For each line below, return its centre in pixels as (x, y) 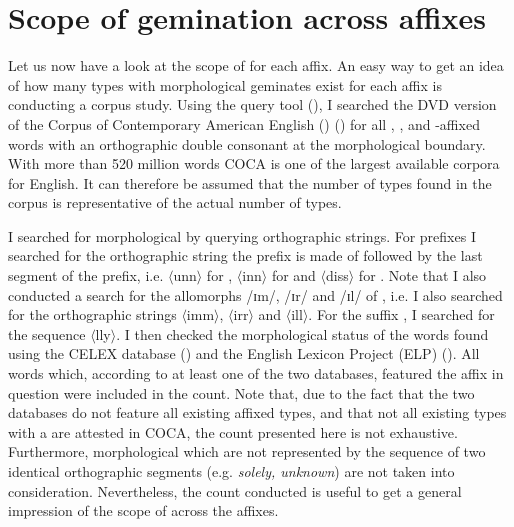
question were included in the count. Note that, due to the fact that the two (241, 392)
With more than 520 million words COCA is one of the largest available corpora (254, 163)
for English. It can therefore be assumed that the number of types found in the (250, 182)
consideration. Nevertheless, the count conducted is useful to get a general (235, 490)
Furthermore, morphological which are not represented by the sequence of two (247, 451)
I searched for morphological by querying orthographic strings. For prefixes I (242, 235)
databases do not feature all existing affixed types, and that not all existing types (257, 412)
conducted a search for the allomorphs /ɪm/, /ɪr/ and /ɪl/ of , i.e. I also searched (255, 294)
